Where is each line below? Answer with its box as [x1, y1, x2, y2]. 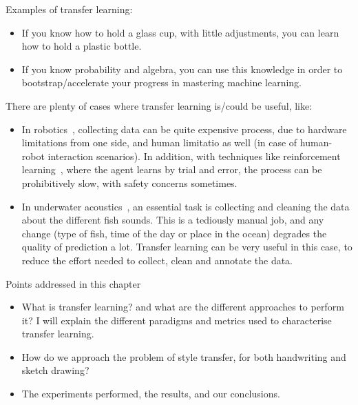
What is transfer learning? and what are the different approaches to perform [21, 299, 344, 314]
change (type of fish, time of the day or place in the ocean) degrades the [21, 226, 327, 240]
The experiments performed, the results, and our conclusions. [21, 386, 280, 401]
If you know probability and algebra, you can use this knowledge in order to [21, 61, 343, 76]
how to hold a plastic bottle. [21, 39, 142, 53]
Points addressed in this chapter [6, 276, 141, 290]
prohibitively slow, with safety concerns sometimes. [21, 175, 238, 190]
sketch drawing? [21, 363, 89, 377]
